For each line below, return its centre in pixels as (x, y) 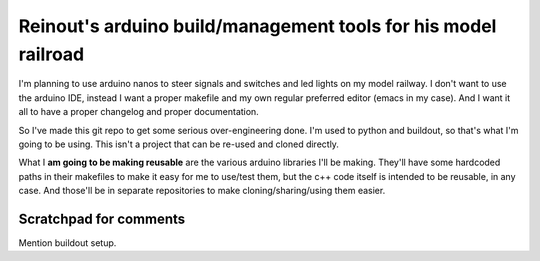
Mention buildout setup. (67, 242)
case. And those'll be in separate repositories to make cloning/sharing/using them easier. (202, 191)
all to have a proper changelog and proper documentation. (138, 112)
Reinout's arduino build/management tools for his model (257, 26)
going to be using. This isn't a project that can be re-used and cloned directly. (179, 144)
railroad (51, 54)
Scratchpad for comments (102, 218)
